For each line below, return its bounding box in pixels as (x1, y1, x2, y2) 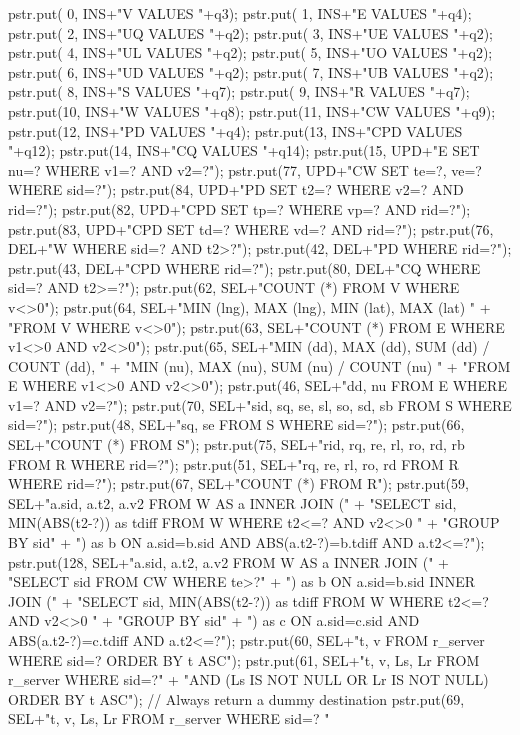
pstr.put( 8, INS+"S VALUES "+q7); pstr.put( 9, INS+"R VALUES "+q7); (8, 81, 470, 102)
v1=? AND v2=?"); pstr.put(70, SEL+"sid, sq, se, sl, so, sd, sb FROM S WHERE (8, 394, 512, 415)
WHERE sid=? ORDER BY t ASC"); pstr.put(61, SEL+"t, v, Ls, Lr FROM (8, 649, 480, 670)
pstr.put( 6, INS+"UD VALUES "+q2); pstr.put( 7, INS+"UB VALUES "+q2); (8, 61, 494, 82)
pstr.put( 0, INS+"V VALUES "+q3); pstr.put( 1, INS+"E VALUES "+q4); (8, 3, 472, 23)
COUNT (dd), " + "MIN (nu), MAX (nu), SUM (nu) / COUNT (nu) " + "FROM (8, 355, 511, 376)
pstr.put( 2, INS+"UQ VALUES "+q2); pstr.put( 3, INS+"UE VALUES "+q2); (8, 22, 494, 43)
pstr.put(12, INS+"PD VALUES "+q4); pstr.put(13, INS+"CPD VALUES (8, 120, 463, 141)
